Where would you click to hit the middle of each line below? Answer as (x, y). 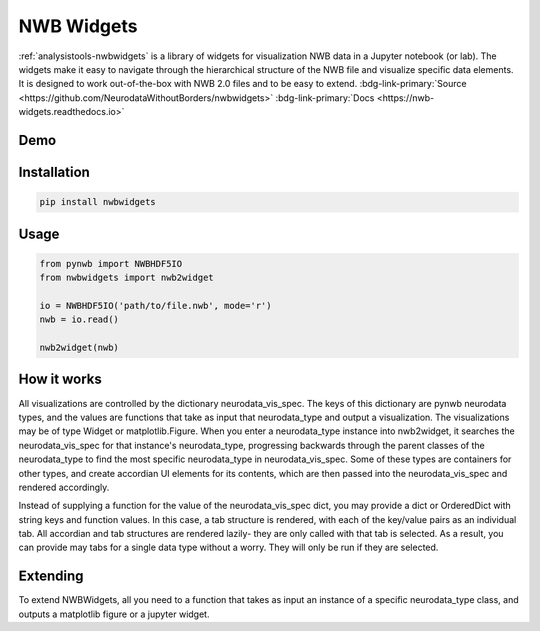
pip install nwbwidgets (98, 202)
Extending (51, 576)
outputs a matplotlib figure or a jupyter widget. (114, 614)
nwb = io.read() (79, 319)
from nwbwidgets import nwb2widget (126, 278)
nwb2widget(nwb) (79, 348)
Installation (54, 171)
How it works (60, 379)
